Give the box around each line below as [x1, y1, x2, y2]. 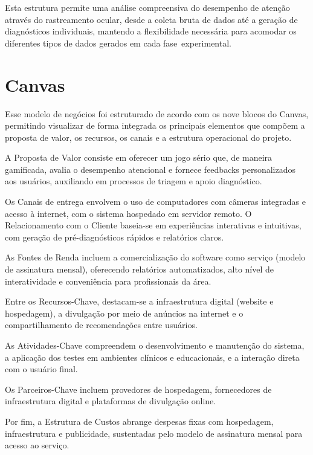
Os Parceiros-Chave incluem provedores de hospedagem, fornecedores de [5, 382, 272, 395]
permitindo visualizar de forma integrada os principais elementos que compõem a [5, 119, 305, 132]
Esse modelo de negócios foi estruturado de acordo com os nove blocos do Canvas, [5, 107, 309, 120]
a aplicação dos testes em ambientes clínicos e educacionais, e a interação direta [5, 350, 300, 363]
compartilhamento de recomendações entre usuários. [5, 318, 198, 331]
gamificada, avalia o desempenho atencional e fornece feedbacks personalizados [5, 163, 296, 175]
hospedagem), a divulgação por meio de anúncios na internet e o [5, 306, 244, 319]
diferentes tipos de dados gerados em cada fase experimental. [5, 36, 231, 49]
